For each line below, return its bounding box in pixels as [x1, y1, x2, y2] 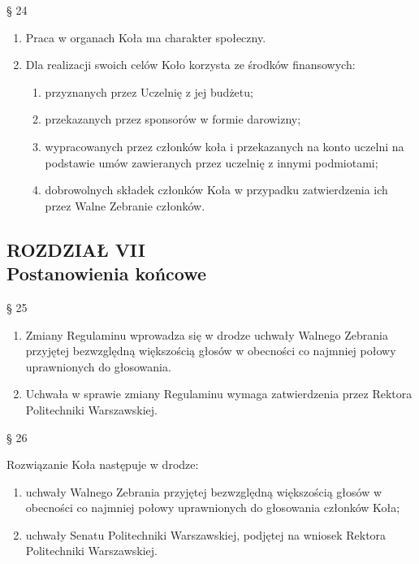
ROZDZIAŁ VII [6, 236, 145, 262]
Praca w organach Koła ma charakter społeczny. [25, 28, 266, 46]
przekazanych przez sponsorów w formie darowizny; [45, 111, 301, 128]
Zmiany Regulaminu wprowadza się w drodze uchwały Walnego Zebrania [25, 326, 388, 343]
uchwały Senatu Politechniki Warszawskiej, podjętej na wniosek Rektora [25, 526, 387, 543]
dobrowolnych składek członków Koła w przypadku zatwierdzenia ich [45, 181, 388, 198]
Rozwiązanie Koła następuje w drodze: [6, 456, 199, 473]
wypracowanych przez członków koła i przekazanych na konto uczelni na [45, 137, 404, 154]
